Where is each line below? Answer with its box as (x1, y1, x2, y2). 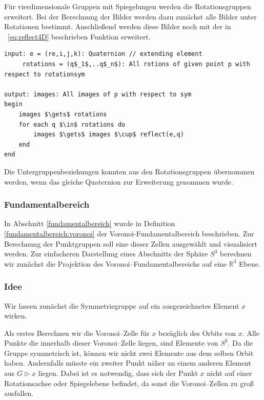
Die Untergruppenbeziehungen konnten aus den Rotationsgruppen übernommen (4, 166, 255, 176)
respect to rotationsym (4, 70, 85, 78)
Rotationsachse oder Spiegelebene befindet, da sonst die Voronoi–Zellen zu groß (4, 377, 254, 388)
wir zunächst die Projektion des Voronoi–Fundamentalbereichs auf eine (4, 258, 227, 269)
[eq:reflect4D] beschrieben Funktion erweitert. (8, 31, 151, 42)
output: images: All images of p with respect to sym (4, 90, 192, 98)
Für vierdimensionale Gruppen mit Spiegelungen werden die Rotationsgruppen (4, 1, 251, 11)
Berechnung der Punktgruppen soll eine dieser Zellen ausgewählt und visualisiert (4, 238, 257, 249)
